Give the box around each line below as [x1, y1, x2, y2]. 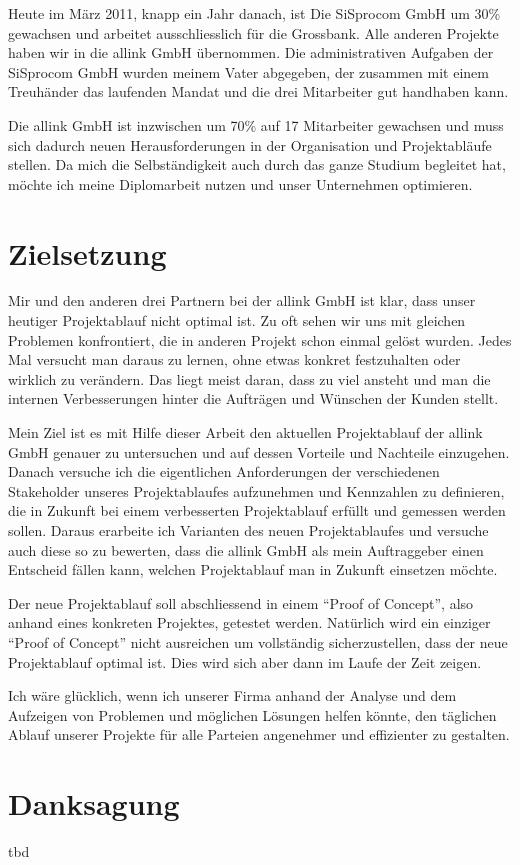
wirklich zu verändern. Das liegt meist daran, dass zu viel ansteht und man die [8, 368, 491, 389]
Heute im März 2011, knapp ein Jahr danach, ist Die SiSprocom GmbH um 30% [8, 3, 501, 23]
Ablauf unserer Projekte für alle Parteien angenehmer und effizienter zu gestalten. [8, 724, 510, 745]
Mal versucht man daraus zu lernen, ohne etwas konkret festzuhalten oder [8, 349, 461, 370]
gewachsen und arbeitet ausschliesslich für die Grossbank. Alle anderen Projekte [8, 22, 499, 43]
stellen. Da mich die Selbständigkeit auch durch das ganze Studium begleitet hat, [8, 154, 506, 175]
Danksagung [8, 783, 180, 824]
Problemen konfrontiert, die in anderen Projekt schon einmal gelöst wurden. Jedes [8, 329, 512, 350]
